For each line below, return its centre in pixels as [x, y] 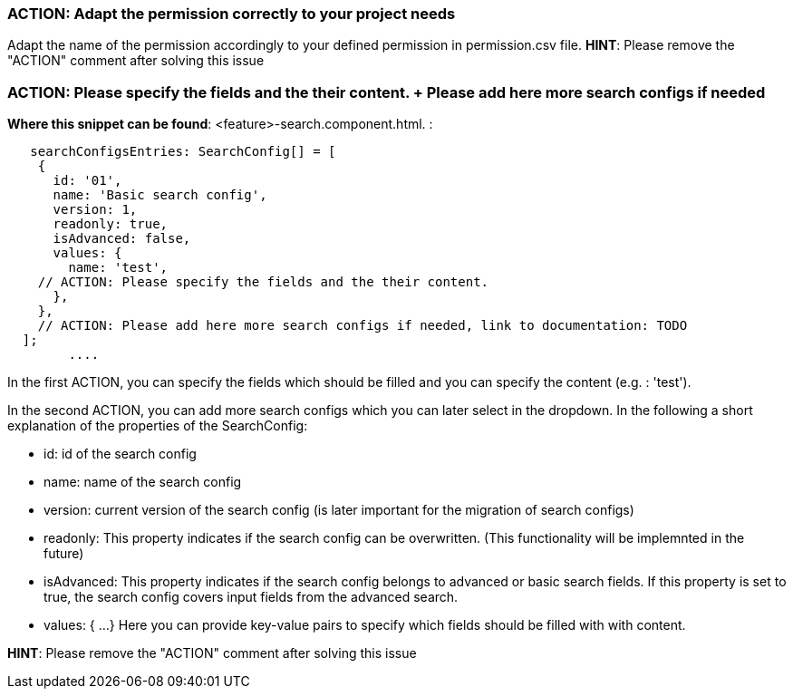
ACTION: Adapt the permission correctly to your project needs [232, 14]
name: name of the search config [143, 482]
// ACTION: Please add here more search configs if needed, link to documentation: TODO [363, 326]
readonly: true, [111, 224]
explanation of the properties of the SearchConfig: [158, 426]
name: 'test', [118, 268]
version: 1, [95, 210]
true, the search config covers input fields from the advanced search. [251, 597]
